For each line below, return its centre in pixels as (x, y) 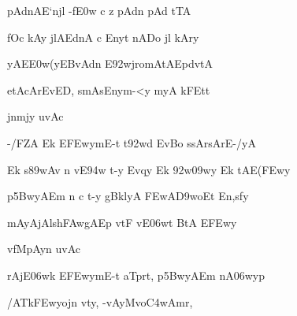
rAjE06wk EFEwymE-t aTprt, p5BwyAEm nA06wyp (136, 275)
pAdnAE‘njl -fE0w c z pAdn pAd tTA (99, 10)
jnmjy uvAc (35, 116)
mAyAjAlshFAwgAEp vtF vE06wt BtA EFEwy (122, 222)
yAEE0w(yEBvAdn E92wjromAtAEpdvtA (110, 63)
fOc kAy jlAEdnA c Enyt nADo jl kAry (103, 37)
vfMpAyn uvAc (44, 249)
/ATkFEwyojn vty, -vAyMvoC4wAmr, (100, 301)
